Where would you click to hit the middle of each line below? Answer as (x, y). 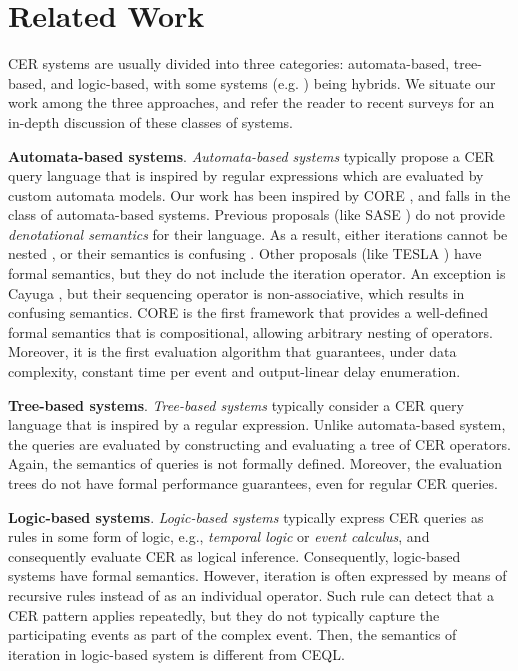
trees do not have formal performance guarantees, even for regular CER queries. (253, 483)
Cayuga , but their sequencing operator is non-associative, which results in (236, 292)
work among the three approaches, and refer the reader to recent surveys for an (251, 102)
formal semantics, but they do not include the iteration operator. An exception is (257, 273)
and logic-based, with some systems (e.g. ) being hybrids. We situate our (273, 82)
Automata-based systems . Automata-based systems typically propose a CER (251, 155)
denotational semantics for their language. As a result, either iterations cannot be (258, 233)
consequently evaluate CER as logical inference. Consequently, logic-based (234, 555)
